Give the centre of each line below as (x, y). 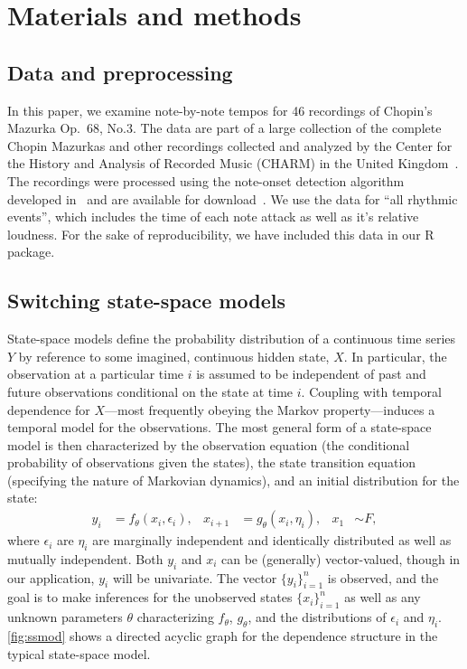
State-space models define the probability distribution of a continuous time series (232, 339)
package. (31, 252)
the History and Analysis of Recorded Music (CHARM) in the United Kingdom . (233, 163)
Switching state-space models (146, 301)
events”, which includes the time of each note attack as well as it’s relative (213, 217)
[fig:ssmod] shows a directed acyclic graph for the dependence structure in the (223, 636)
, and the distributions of (317, 617)
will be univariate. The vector (195, 577)
